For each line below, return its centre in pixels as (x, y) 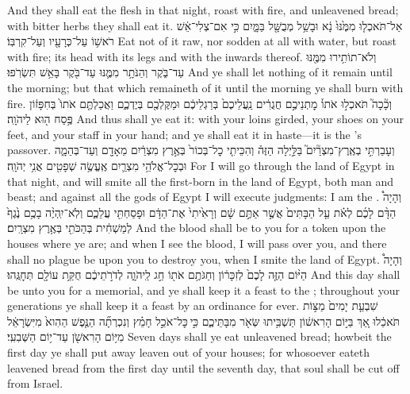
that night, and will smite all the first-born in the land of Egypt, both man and (201, 181)
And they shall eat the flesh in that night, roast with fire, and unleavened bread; (203, 10)
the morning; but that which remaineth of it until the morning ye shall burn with (205, 87)
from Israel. (35, 383)
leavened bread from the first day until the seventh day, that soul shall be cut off (203, 367)
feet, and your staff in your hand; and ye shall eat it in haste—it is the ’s (184, 134)
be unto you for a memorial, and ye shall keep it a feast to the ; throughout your (203, 290)
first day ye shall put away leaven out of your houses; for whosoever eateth (189, 352)
